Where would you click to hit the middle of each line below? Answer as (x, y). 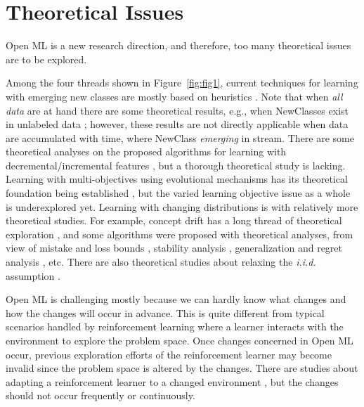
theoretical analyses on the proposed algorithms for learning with (146, 151)
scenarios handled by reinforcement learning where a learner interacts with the (175, 327)
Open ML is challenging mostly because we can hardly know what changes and (176, 299)
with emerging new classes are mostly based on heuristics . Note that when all (174, 96)
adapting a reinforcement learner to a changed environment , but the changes (172, 381)
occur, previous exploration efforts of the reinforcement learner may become (169, 354)
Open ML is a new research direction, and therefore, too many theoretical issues (178, 45)
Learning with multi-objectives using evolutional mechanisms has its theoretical (177, 179)
